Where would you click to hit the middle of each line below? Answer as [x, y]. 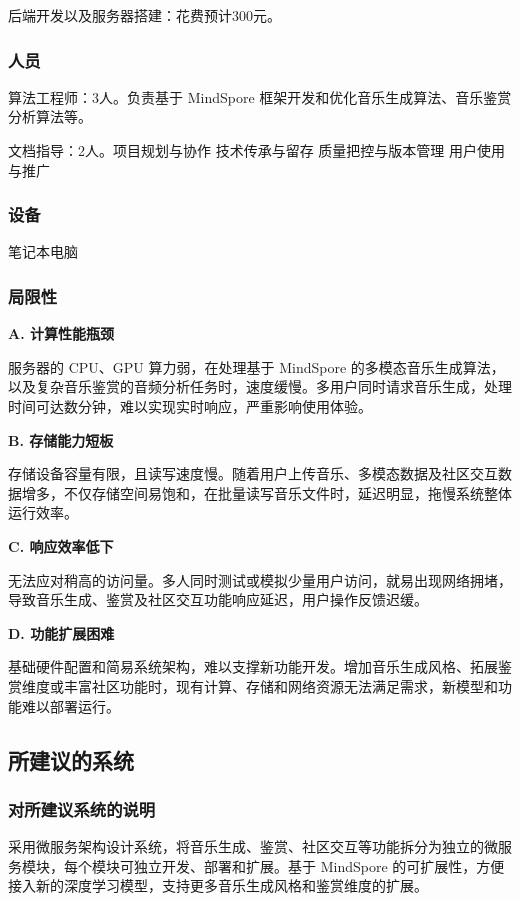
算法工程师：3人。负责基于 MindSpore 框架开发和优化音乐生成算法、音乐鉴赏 [260, 96]
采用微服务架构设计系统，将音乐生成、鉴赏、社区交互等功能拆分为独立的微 [253, 846]
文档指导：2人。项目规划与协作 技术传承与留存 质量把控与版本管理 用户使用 [256, 150]
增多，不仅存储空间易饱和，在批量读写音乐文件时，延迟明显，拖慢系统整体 [266, 492]
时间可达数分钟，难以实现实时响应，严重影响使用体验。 [190, 406]
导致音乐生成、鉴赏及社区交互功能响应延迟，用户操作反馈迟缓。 [218, 599]
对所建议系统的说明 [82, 808]
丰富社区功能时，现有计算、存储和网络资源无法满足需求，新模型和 [280, 685]
